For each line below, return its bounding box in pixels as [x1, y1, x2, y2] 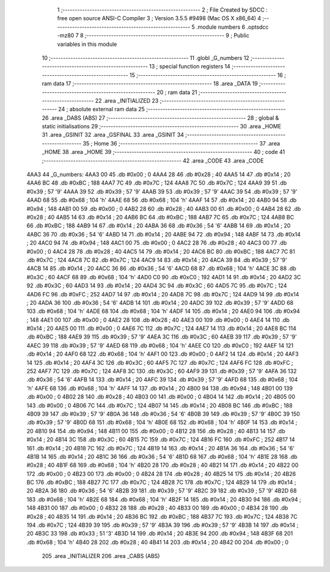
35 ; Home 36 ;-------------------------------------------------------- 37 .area [82, 139, 280, 147]
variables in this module [57, 40, 117, 48]
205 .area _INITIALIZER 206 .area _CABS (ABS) [42, 552, 160, 560]
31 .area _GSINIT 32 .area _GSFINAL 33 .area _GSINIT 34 [42, 131, 185, 139]
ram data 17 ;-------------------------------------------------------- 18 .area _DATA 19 [42, 80, 258, 87]
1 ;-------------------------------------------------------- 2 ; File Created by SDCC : [57, 6, 268, 13]
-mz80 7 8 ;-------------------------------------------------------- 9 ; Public [57, 32, 250, 39]
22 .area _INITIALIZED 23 [95, 97, 159, 104]
